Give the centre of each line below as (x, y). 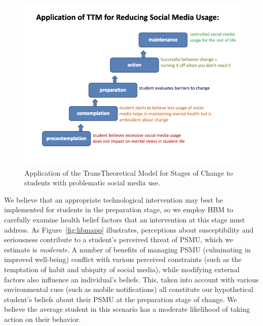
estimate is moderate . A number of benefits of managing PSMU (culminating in (127, 249)
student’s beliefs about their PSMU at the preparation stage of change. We (121, 299)
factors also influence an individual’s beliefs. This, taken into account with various (131, 279)
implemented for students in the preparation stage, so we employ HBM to (119, 209)
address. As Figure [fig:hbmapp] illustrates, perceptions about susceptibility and (129, 229)
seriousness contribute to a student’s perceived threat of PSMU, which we (119, 239)
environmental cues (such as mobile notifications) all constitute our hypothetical (129, 289)
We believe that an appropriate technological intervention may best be (114, 199)
